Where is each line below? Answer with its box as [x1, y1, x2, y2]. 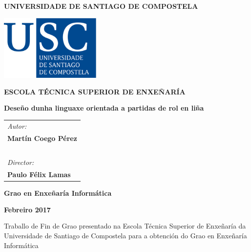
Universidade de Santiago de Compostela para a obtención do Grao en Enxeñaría [4, 230, 247, 240]
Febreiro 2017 [4, 204, 51, 214]
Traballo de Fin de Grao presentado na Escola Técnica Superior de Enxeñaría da [4, 221, 246, 231]
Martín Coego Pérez [7, 133, 77, 143]
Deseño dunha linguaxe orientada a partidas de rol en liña [4, 103, 204, 113]
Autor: [7, 120, 27, 131]
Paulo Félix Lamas [7, 169, 71, 180]
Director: [7, 157, 34, 167]
